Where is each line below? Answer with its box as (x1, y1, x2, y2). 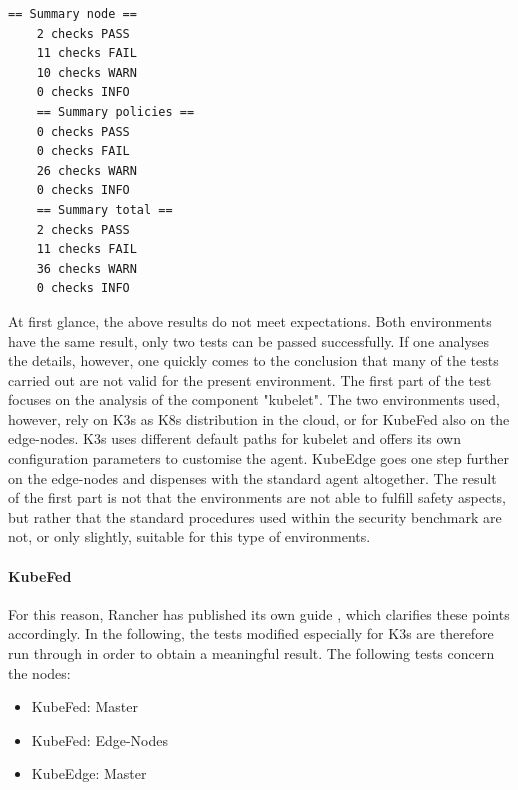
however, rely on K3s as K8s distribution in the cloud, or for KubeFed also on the (8, 408, 510, 429)
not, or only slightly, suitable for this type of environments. (8, 526, 371, 547)
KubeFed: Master (31, 696, 138, 717)
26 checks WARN (36, 163, 137, 178)
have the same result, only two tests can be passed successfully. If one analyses (8, 330, 490, 351)
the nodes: (8, 662, 71, 683)
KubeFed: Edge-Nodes (31, 729, 169, 750)
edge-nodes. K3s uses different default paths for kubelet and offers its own (8, 428, 461, 449)
